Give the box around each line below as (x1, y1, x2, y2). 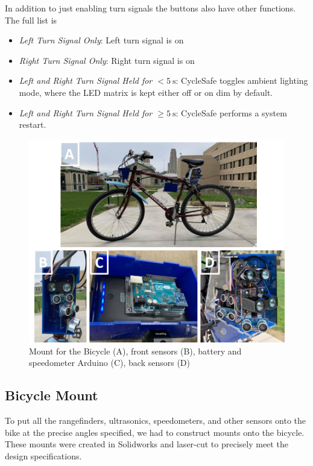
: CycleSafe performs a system (175, 106, 287, 119)
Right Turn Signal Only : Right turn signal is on (19, 54, 195, 66)
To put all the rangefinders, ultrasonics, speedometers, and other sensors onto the (5, 414, 306, 426)
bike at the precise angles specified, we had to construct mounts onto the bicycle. (5, 426, 305, 438)
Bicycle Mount (5, 386, 98, 405)
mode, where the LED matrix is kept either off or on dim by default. (19, 86, 273, 98)
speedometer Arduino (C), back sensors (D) (29, 356, 190, 369)
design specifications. (5, 449, 82, 462)
